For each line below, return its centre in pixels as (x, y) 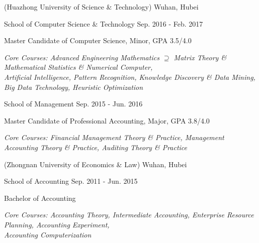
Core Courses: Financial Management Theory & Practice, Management (114, 137)
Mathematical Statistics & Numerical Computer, (78, 67)
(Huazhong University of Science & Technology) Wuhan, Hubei (101, 7)
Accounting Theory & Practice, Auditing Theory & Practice (96, 147)
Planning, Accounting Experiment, (57, 224)
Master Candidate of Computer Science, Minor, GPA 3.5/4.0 (98, 40)
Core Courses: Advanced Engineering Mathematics (82, 57)
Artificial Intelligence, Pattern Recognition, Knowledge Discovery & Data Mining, (130, 77)
